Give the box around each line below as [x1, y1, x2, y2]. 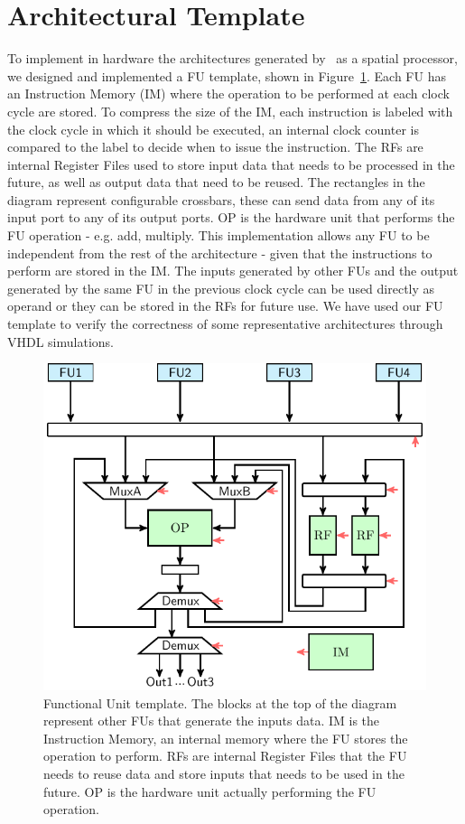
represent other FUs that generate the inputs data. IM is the [43, 711, 380, 730]
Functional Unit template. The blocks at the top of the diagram [43, 693, 397, 712]
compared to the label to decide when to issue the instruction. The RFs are [7, 137, 423, 156]
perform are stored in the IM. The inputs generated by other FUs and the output [7, 261, 459, 280]
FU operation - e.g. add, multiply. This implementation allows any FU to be [7, 226, 430, 245]
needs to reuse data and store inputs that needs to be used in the [43, 763, 405, 782]
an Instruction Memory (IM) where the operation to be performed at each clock [7, 84, 450, 103]
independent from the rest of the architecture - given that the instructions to [7, 243, 432, 262]
